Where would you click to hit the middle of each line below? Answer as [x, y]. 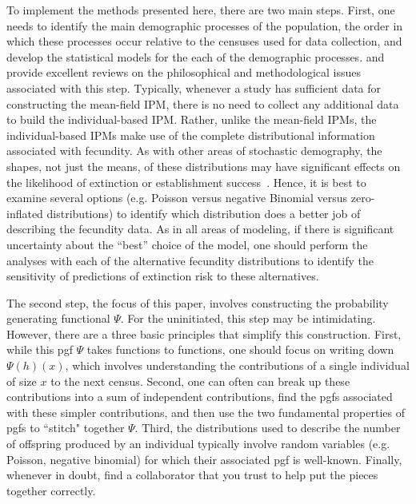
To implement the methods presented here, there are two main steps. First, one [201, 10]
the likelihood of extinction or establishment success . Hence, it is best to [186, 182]
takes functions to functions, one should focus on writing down [240, 349]
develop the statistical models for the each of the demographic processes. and [196, 56]
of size [22, 381]
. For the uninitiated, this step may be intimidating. [248, 318]
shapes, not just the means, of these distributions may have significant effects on [204, 166]
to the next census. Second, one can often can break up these [200, 381]
